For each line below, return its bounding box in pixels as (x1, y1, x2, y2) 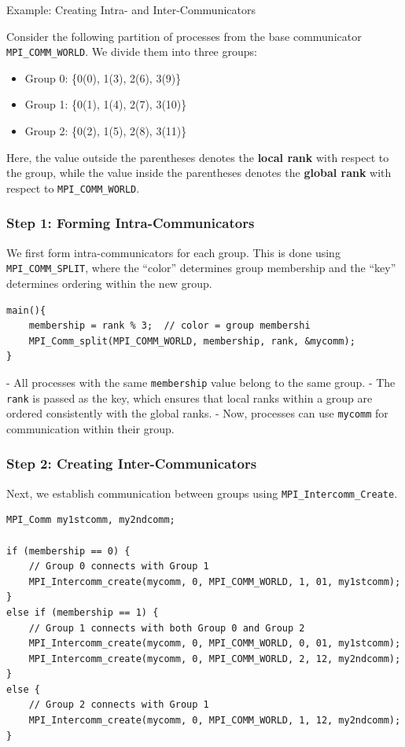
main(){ (6, 304, 46, 316)
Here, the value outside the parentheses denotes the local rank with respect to (6, 149, 389, 165)
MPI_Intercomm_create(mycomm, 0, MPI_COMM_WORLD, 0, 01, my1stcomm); (28, 638, 401, 649)
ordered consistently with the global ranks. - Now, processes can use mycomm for (6, 405, 388, 421)
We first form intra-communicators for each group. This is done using (6, 244, 341, 260)
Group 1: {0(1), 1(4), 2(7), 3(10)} (24, 96, 187, 112)
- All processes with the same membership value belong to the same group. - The (6, 373, 396, 390)
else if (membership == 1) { (6, 606, 159, 618)
